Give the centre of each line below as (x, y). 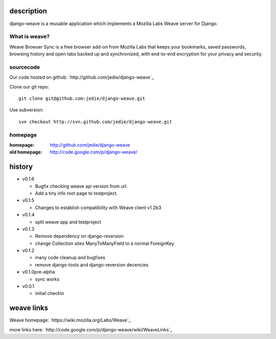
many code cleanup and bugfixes (70, 258)
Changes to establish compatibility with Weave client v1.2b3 (98, 208)
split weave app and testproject (68, 222)
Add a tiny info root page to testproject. (76, 193)
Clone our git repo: (29, 86)
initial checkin (49, 293)
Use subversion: (27, 110)
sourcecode (25, 67)
